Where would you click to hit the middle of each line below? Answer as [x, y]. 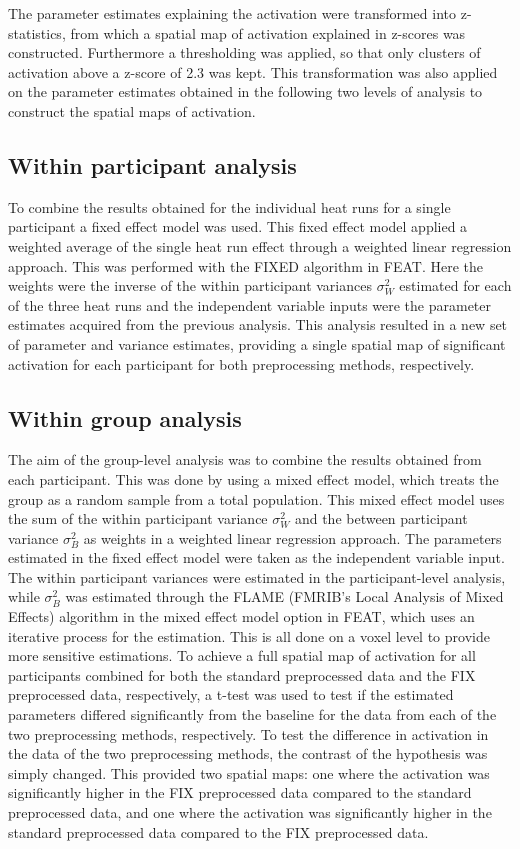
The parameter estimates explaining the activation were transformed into [232, 13]
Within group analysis [125, 417]
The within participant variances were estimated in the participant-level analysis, [257, 576]
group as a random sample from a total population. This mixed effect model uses [256, 498]
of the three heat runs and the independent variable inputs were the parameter [250, 304]
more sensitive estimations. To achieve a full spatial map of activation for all [242, 655]
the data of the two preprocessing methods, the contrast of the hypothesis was [248, 753]
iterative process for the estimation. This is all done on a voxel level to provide [249, 635]
